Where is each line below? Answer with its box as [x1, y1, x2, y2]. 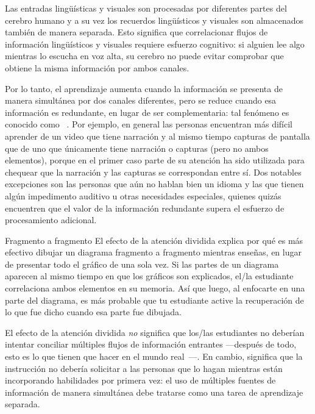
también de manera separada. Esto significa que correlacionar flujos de [5, 26, 268, 38]
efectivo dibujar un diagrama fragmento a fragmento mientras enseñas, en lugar [5, 246, 302, 259]
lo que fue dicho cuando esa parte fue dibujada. [5, 305, 182, 318]
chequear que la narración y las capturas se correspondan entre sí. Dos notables [5, 165, 302, 178]
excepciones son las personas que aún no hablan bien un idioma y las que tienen [5, 177, 304, 190]
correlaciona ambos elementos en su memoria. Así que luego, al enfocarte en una [5, 282, 305, 294]
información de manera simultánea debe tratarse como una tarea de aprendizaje [5, 385, 303, 398]
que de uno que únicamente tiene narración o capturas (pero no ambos [5, 141, 269, 154]
